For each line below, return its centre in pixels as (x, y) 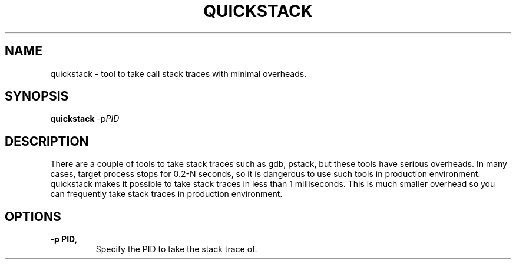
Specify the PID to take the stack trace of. (176, 249)
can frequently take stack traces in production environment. (166, 194)
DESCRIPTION (47, 141)
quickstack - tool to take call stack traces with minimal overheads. (178, 73)
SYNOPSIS (37, 96)
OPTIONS (33, 216)
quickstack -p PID (85, 119)
